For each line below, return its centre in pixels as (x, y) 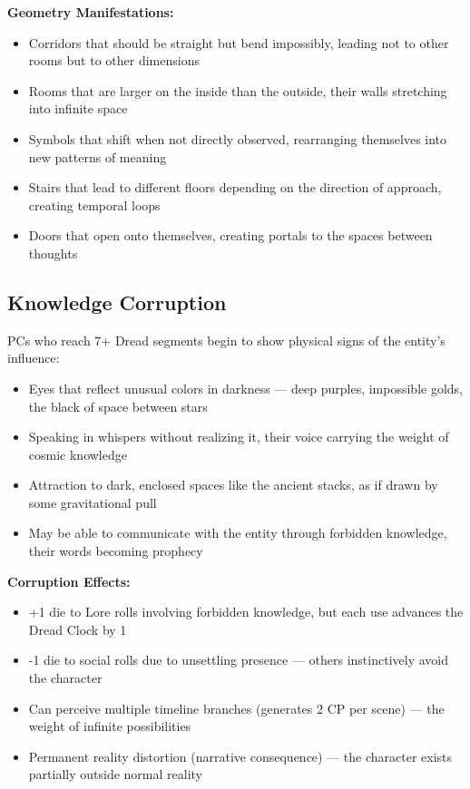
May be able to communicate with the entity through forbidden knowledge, (238, 533)
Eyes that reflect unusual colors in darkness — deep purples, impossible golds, (246, 388)
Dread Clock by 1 (78, 629)
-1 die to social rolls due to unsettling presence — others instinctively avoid (238, 660)
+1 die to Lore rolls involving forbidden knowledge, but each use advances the (246, 612)
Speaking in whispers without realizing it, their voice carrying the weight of (239, 437)
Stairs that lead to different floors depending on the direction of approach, (235, 187)
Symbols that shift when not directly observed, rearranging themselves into (238, 138)
